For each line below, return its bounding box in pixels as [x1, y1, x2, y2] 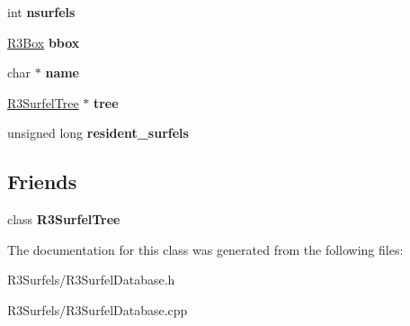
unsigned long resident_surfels [7, 123, 189, 142]
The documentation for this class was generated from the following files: [7, 240, 404, 258]
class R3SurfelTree [7, 210, 120, 229]
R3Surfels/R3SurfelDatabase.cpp [7, 300, 188, 319]
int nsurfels [7, 3, 76, 21]
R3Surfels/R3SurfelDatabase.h [7, 270, 175, 289]
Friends [7, 168, 77, 195]
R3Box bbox [7, 32, 80, 51]
